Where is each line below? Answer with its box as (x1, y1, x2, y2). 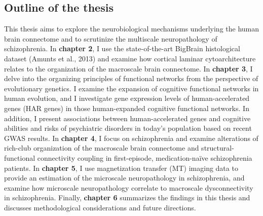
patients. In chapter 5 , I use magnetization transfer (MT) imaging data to (4, 162, 238, 173)
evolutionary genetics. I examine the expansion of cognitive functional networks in (4, 83, 259, 93)
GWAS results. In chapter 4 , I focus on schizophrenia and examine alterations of (4, 132, 258, 143)
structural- (201, 142, 234, 153)
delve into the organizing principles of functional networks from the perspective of (4, 73, 258, 84)
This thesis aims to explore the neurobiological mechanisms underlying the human (4, 23, 259, 34)
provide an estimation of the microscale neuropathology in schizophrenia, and (4, 172, 245, 183)
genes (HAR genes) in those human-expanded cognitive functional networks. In (4, 102, 249, 113)
